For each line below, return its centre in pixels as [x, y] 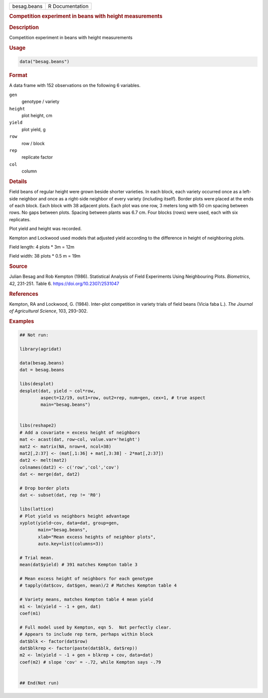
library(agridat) [41, 349]
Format [18, 76]
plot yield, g [33, 129]
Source [18, 266]
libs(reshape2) [38, 426]
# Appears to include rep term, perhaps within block [86, 634]
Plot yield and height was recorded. [45, 229]
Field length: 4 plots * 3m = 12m [42, 247]
